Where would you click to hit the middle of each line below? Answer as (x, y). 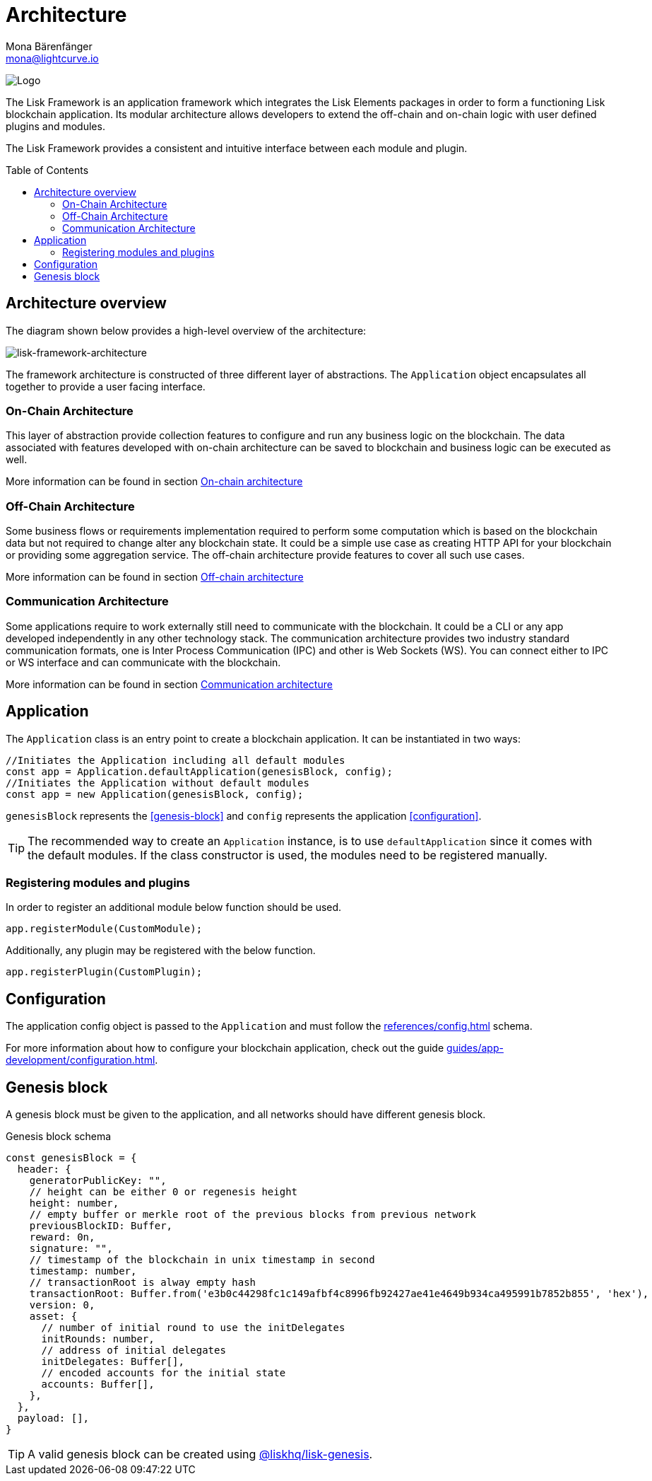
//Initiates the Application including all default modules (176, 760)
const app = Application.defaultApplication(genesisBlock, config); (199, 771)
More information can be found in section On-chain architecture (154, 482)
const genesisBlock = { (71, 1158)
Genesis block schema (59, 1137)
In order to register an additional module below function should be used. (174, 907)
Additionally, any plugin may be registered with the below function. (161, 951)
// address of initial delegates (134, 1351)
